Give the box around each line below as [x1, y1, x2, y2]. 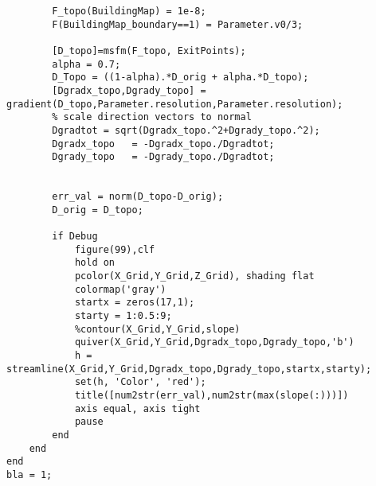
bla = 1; [6, 469, 53, 480]
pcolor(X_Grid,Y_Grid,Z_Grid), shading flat [74, 270, 315, 282]
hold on [74, 257, 116, 269]
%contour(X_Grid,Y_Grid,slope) [74, 323, 241, 335]
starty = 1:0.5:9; [74, 310, 172, 322]
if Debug [52, 231, 98, 243]
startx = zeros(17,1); [74, 297, 195, 309]
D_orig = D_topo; [52, 204, 143, 216]
